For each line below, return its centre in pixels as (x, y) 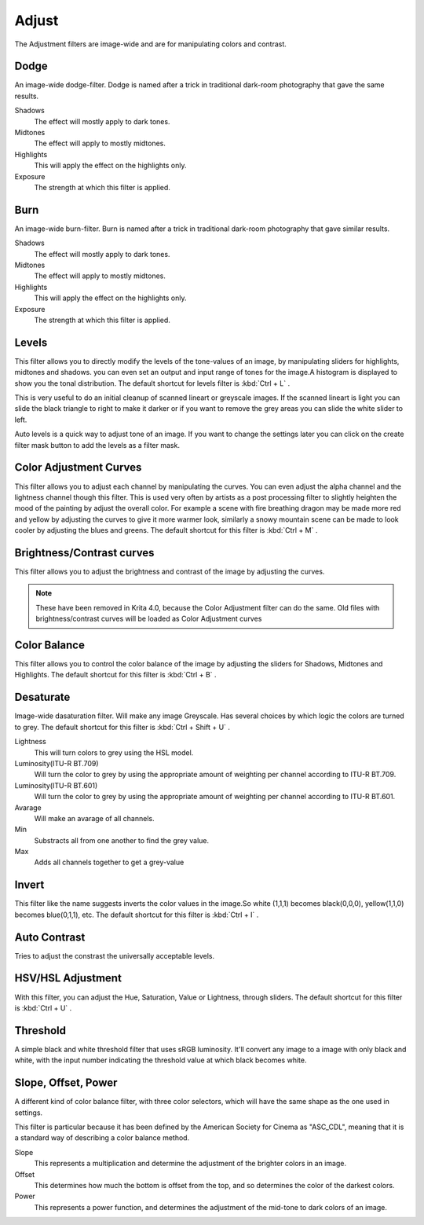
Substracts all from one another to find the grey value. (122, 840)
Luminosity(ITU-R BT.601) (56, 785)
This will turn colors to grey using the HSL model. (114, 752)
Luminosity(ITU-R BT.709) (57, 763)
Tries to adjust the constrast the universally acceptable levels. (115, 955)
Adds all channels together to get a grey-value (109, 862)
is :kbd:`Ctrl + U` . (43, 1008)
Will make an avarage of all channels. (94, 818)
